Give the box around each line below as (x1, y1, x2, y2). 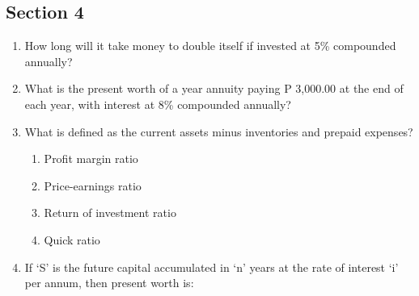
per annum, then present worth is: (24, 274, 194, 291)
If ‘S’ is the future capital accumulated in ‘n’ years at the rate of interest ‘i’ (24, 258, 399, 275)
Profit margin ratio (44, 150, 138, 167)
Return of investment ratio (44, 204, 176, 221)
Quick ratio (44, 231, 100, 248)
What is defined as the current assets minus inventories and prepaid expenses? (24, 123, 413, 140)
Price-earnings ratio (44, 177, 142, 194)
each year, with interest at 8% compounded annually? (24, 95, 291, 112)
